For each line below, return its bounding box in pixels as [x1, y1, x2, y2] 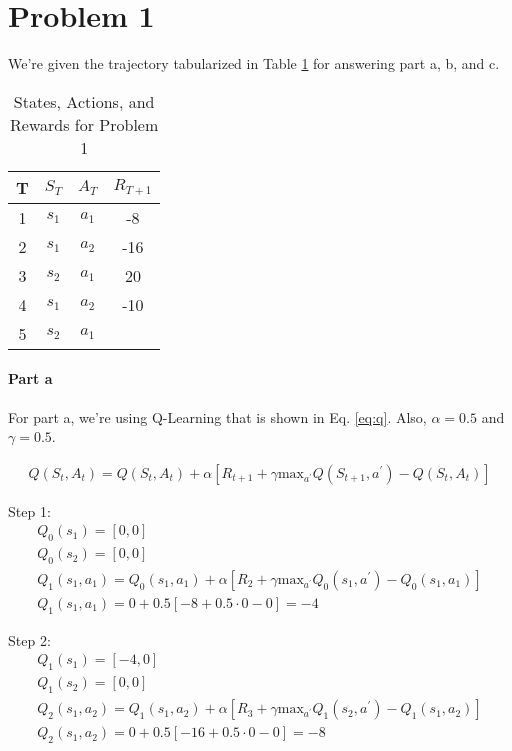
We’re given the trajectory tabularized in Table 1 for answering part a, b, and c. [8, 53, 500, 74]
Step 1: [8, 500, 51, 521]
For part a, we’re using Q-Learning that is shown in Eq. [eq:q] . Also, [8, 406, 427, 427]
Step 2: [8, 629, 51, 650]
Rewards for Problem [10, 112, 159, 136]
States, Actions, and [13, 89, 155, 113]
